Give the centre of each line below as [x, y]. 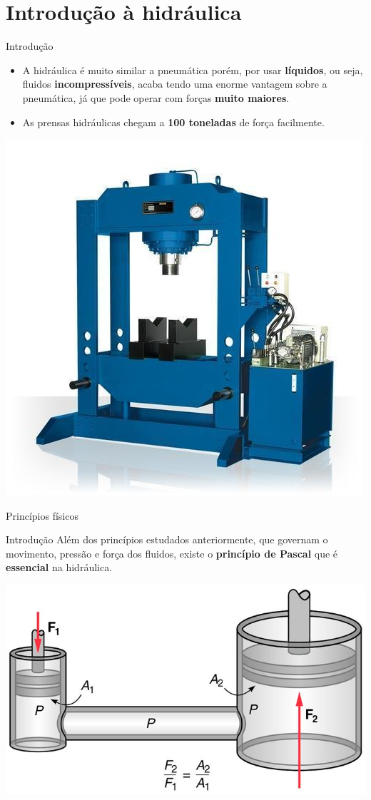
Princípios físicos [42, 515]
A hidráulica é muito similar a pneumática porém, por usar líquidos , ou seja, [193, 70]
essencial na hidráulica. [59, 567]
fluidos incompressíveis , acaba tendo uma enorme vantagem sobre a [175, 84]
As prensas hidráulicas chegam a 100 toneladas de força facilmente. [173, 122]
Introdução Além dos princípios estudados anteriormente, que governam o [167, 539]
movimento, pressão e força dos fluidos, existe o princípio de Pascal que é [172, 553]
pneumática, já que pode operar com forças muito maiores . [156, 97]
